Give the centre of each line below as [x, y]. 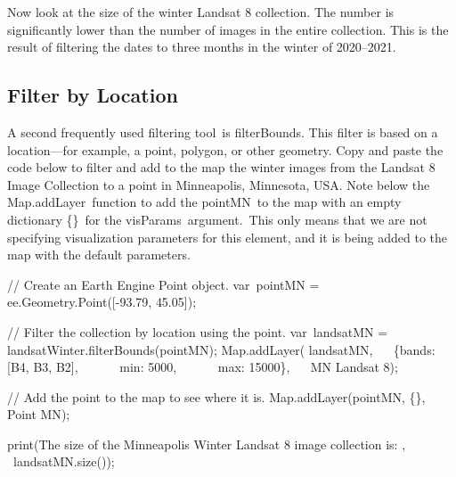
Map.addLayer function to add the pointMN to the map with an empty [204, 202]
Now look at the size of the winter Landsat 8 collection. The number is [201, 12]
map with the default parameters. [99, 255]
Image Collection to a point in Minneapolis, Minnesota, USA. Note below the [219, 184]
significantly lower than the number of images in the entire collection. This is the [228, 29]
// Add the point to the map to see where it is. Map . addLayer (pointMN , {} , [216, 396]
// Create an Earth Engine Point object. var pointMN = [163, 284]
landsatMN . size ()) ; [64, 461]
